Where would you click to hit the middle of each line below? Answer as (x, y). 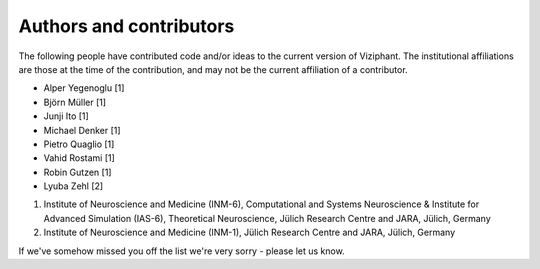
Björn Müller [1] (75, 102)
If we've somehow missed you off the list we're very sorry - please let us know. (181, 251)
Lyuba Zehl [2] (73, 186)
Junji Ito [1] (66, 116)
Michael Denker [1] (82, 130)
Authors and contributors (126, 26)
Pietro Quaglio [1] (79, 144)
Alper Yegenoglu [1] (84, 88)
